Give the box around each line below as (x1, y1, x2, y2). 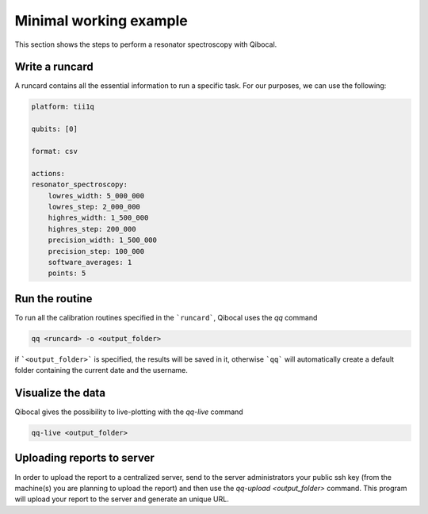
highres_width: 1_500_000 (48, 213, 149, 222)
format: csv (31, 147, 78, 155)
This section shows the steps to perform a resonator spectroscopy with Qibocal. (14, 40, 277, 49)
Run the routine (14, 292, 93, 305)
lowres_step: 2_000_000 (48, 202, 140, 211)
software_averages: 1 (48, 258, 132, 267)
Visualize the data (14, 385, 106, 400)
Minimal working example (14, 12, 188, 29)
